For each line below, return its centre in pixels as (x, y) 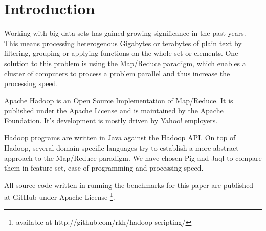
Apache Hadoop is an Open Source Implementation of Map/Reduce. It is (119, 100)
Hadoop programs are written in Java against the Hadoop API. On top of (120, 138)
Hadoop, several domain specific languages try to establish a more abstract (121, 148)
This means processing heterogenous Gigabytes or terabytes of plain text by (123, 43)
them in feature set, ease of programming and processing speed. (104, 168)
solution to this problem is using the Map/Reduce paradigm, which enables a (125, 63)
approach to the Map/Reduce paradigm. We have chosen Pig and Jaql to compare (133, 157)
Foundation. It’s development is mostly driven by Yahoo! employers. (111, 120)
